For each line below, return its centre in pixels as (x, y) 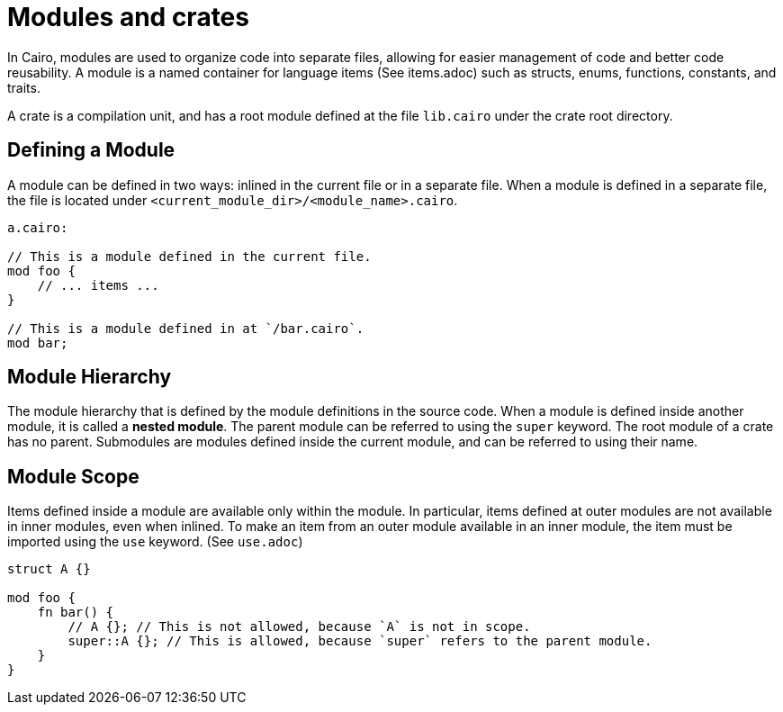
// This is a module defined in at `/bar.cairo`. (186, 328)
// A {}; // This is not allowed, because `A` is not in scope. (299, 627)
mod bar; (38, 342)
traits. (24, 87)
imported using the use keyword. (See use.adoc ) (155, 542)
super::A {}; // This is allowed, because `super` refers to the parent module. (360, 641)
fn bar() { (76, 613)
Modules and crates (128, 17)
